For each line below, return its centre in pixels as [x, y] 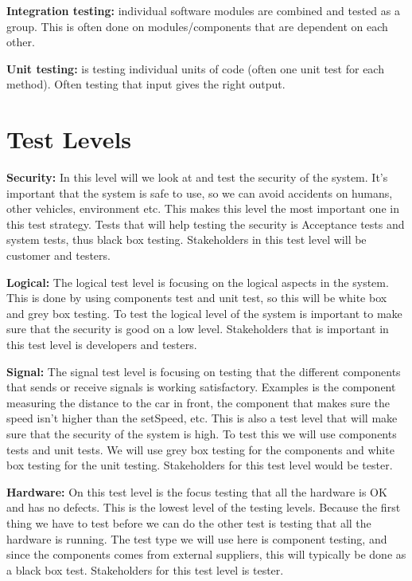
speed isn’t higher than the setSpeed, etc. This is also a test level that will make [202, 418]
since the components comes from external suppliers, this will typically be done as [206, 554]
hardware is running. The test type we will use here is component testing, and [197, 538]
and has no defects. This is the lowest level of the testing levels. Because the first [204, 507]
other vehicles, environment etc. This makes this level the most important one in [203, 208]
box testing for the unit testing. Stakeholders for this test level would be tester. [200, 465]
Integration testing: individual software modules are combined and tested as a [203, 10]
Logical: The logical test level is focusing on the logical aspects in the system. [198, 282]
